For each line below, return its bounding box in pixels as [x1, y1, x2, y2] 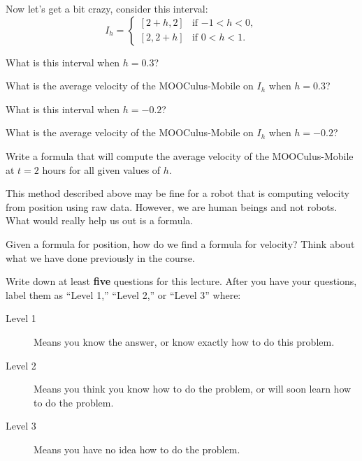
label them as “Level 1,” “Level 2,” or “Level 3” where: [6, 287, 241, 302]
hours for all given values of [42, 162, 161, 177]
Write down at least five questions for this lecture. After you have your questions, [6, 274, 357, 288]
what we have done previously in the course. [6, 250, 195, 265]
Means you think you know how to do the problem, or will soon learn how [34, 381, 352, 396]
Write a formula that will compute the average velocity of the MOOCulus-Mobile [6, 148, 354, 163]
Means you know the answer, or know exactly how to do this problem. [34, 334, 335, 349]
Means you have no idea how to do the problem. [34, 441, 240, 456]
